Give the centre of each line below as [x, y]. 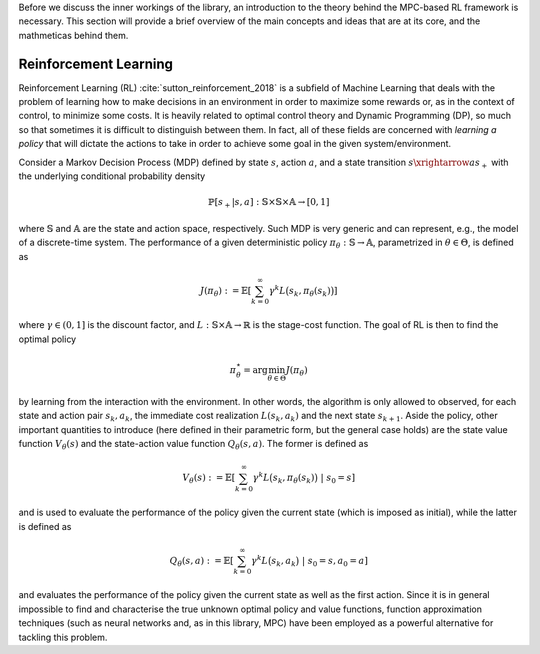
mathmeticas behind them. [73, 35]
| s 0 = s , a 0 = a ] [335, 562]
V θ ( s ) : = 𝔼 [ [208, 479]
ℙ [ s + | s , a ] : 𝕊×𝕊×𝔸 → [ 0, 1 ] [269, 203]
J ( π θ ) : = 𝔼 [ [226, 292]
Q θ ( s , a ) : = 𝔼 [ [201, 562]
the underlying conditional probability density [112, 176]
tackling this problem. [63, 637]
